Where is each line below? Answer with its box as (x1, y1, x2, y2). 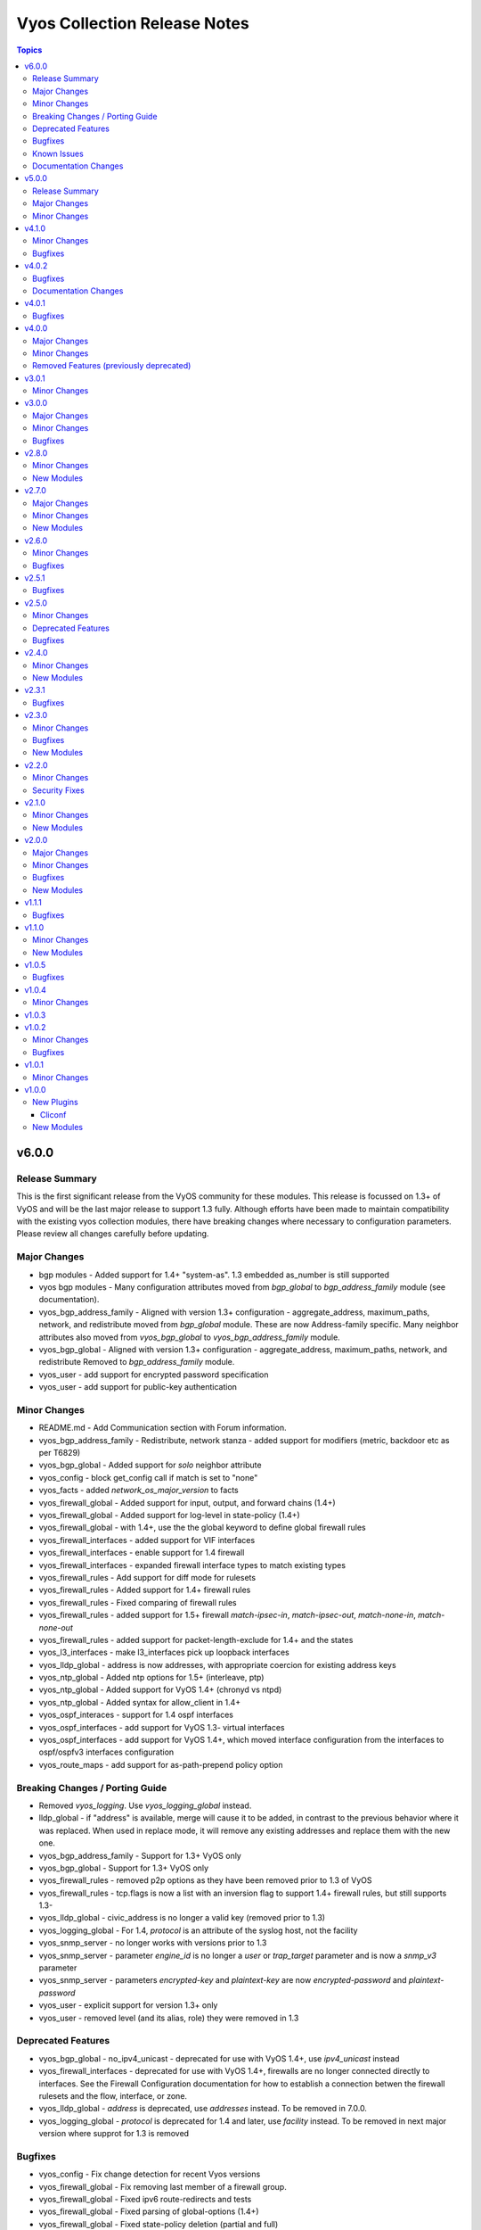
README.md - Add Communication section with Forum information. (38, 1423, 287, 1433)
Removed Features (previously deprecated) (32, 360, 192, 371)
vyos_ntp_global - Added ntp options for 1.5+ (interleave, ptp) (38, 1672, 265, 1683)
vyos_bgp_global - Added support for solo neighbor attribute (38, 1459, 262, 1471)
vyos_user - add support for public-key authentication (38, 1382, 238, 1392)
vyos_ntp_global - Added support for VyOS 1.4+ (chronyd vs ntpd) (38, 1684, 282, 1695)
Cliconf (40, 1109, 67, 1119)
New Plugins (32, 1097, 79, 1108)
